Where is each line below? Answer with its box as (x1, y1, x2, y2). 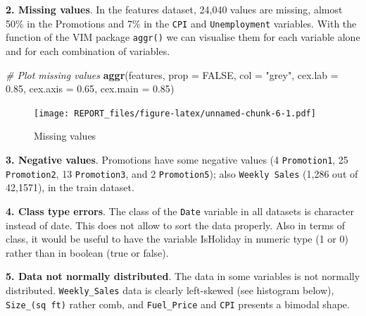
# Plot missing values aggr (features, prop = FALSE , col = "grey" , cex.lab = (6, 67, 339, 82)
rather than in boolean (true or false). (6, 245, 169, 260)
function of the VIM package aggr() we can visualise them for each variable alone (6, 30, 360, 44)
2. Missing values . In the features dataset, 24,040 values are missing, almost (6, 2, 343, 16)
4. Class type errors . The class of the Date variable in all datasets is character (6, 203, 354, 218)
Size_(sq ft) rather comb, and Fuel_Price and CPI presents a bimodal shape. (6, 296, 350, 311)
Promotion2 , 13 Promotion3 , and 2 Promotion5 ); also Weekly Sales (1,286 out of (6, 166, 358, 181)
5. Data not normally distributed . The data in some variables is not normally (6, 269, 360, 284)
